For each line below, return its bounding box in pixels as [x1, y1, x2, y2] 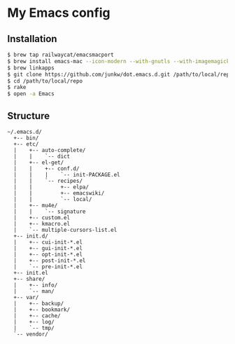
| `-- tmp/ [13, 324, 55, 331]
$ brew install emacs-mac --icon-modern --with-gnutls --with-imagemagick [7, 57, 230, 64]
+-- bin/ [13, 135, 39, 142]
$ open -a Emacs [7, 90, 55, 97]
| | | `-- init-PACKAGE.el [13, 171, 120, 178]
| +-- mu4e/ [13, 202, 58, 209]
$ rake [7, 84, 27, 91]
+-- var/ [13, 294, 39, 301]
